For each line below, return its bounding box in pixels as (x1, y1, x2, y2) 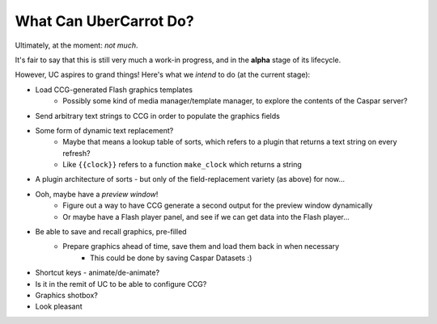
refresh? (62, 148, 91, 158)
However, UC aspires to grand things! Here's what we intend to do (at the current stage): (15, 69, 311, 80)
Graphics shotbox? (35, 290, 99, 300)
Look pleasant (35, 301, 83, 311)
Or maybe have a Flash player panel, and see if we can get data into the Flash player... (62, 212, 350, 221)
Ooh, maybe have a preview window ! (35, 189, 159, 199)
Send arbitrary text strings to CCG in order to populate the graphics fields (35, 111, 281, 120)
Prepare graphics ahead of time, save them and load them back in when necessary (62, 242, 340, 251)
